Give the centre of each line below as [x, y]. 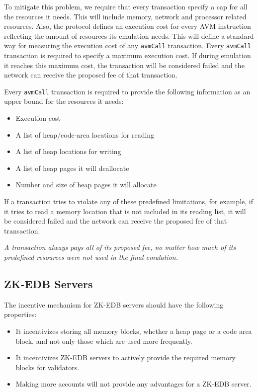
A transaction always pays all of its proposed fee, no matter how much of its [120, 247]
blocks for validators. [47, 367]
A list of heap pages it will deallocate [72, 168]
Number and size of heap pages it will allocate [86, 185]
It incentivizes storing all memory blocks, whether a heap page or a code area [134, 331]
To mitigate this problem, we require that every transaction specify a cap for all [126, 6]
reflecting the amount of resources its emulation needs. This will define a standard [129, 36]
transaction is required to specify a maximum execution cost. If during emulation [128, 55]
